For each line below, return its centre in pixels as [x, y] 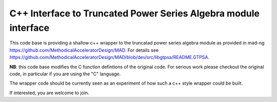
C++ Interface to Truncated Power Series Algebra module [135, 13]
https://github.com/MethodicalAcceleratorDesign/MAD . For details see [84, 50]
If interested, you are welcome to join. [49, 93]
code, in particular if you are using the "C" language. [65, 74]
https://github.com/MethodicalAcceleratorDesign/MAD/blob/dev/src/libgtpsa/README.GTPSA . [110, 57]
